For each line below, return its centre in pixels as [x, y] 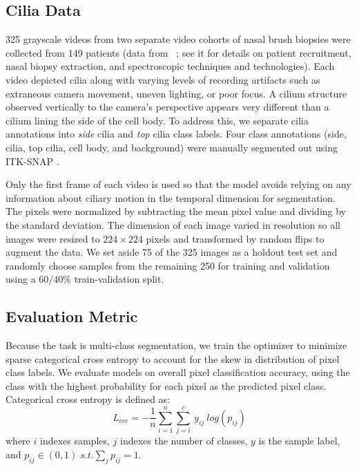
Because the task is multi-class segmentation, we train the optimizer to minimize [176, 345]
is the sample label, [299, 441]
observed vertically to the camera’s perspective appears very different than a [167, 107]
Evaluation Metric [72, 316]
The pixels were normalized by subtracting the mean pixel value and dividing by [176, 211]
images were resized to [53, 238]
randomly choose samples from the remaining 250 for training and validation [168, 265]
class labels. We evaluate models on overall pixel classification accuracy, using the [178, 372]
